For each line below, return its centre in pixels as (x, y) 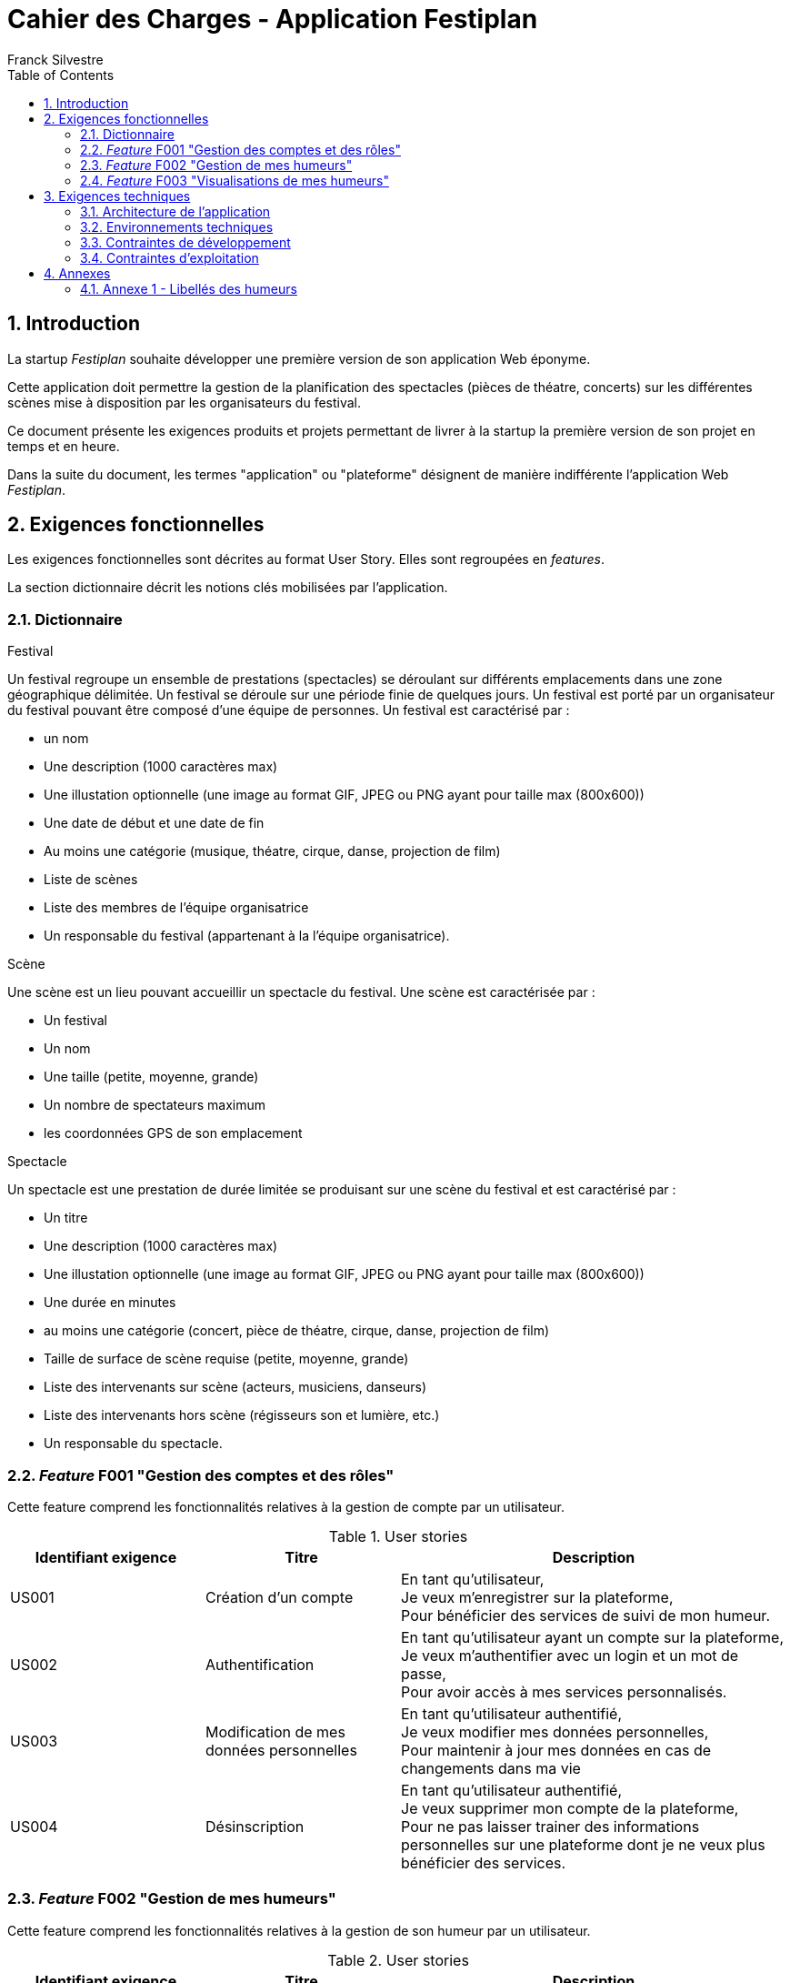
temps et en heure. (64, 446)
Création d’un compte (280, 1597)
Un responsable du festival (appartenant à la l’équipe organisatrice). (247, 936)
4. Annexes (77, 273)
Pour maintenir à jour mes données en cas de (556, 1750)
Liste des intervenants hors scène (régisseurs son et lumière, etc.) (242, 1415)
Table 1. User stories (398, 1536)
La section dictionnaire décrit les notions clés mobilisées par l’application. (228, 588)
